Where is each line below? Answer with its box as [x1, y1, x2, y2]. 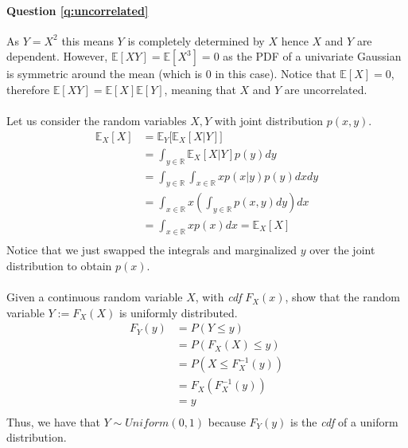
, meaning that [164, 81, 236, 97]
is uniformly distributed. [119, 304, 238, 320]
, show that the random [285, 289, 400, 305]
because [208, 413, 246, 430]
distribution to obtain [6, 257, 112, 273]
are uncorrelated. [284, 81, 367, 97]
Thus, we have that [6, 413, 100, 430]
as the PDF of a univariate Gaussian [223, 48, 402, 65]
